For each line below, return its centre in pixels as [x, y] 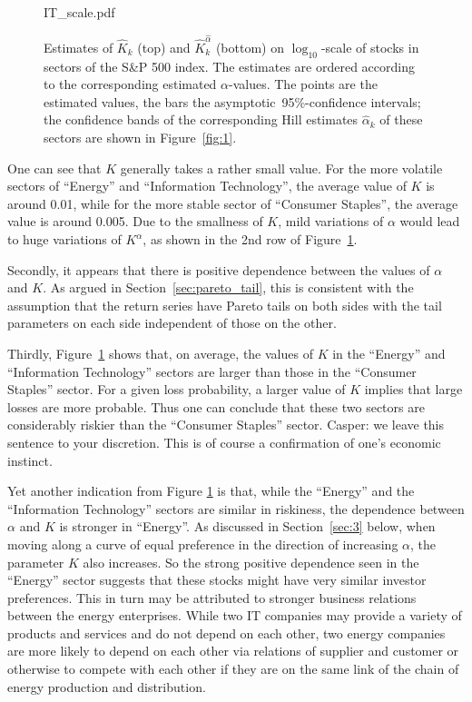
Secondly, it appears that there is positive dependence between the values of [219, 269]
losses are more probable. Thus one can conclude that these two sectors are [216, 406]
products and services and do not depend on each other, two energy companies [226, 633]
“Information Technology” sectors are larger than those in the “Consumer [212, 371]
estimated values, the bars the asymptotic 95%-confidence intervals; [232, 101]
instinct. [30, 460]
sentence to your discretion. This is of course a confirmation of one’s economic [224, 442]
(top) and [164, 47]
